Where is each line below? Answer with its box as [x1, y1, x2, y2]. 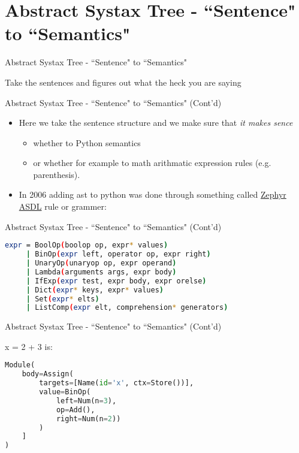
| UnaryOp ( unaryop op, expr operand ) [26, 259, 177, 267]
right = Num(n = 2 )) [56, 414, 121, 423]
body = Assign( [22, 370, 74, 379]
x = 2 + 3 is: [5, 340, 53, 352]
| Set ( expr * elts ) [26, 294, 99, 303]
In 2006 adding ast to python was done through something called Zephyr [19, 188, 286, 201]
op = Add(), [56, 405, 95, 414]
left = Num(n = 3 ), [56, 396, 117, 405]
